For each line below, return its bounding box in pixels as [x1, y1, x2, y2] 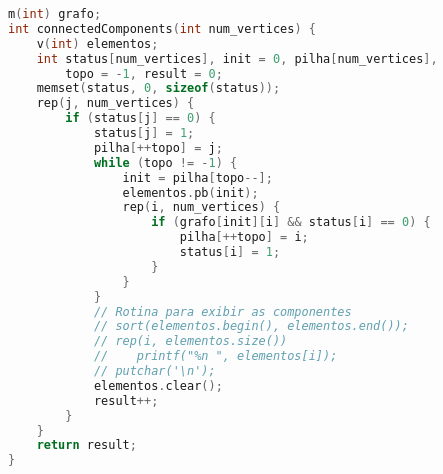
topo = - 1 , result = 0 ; [65, 66, 223, 81]
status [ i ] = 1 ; [179, 245, 281, 259]
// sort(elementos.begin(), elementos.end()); [93, 319, 409, 334]
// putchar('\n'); [93, 364, 216, 378]
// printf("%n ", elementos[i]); [93, 349, 338, 364]
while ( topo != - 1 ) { [93, 155, 238, 170]
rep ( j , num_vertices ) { [36, 96, 195, 111]
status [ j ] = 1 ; [93, 126, 195, 140]
